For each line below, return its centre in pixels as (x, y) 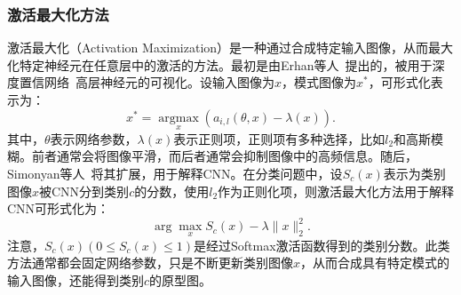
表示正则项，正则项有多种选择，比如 (279, 138)
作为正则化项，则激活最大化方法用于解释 (336, 191)
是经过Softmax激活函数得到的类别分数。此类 (322, 245)
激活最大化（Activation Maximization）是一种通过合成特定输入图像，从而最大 (230, 48)
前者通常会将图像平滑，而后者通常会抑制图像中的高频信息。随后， (224, 156)
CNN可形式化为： (59, 208)
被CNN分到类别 (84, 191)
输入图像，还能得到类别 (76, 279)
